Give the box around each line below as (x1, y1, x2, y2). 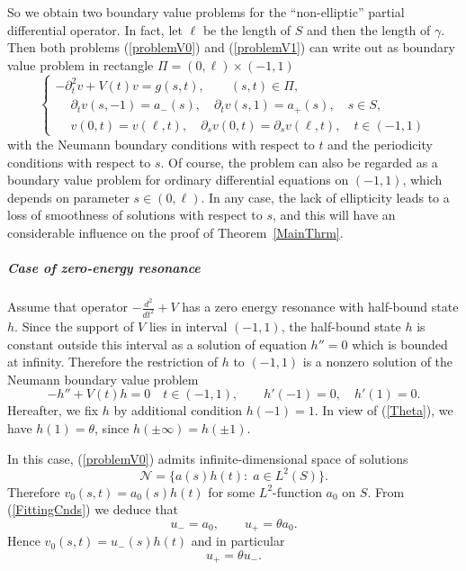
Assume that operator (7, 297, 129, 316)
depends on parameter (7, 187, 130, 206)
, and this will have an (272, 205, 396, 224)
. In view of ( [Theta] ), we (314, 401, 453, 420)
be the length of (202, 20, 291, 39)
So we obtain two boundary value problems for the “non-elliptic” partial (7, 3, 405, 21)
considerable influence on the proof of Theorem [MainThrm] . (7, 222, 344, 241)
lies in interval (148, 317, 228, 335)
